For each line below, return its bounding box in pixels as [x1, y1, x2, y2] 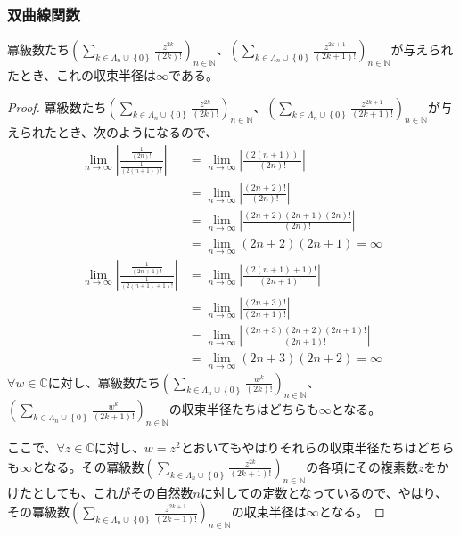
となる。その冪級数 [32, 457, 144, 475]
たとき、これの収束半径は [7, 66, 157, 85]
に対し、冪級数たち [47, 372, 160, 391]
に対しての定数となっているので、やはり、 [200, 483, 448, 501]
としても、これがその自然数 [31, 483, 193, 501]
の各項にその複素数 [306, 457, 418, 475]
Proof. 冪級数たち [7, 97, 107, 116]
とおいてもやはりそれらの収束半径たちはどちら [180, 438, 455, 457]
